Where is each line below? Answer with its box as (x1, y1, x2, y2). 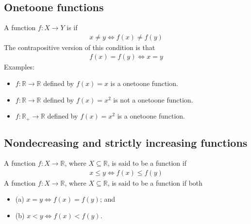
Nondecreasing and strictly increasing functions (4, 135, 248, 150)
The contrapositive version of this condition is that (4, 42, 155, 52)
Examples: (4, 62, 34, 72)
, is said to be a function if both (107, 177, 203, 188)
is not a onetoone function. (113, 94, 193, 104)
